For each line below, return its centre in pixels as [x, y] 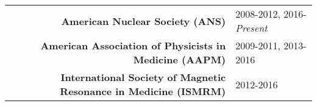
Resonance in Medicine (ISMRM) [143, 91]
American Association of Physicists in [133, 45]
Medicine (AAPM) [180, 59]
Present [251, 28]
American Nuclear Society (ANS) [144, 21]
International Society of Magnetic [143, 77]
